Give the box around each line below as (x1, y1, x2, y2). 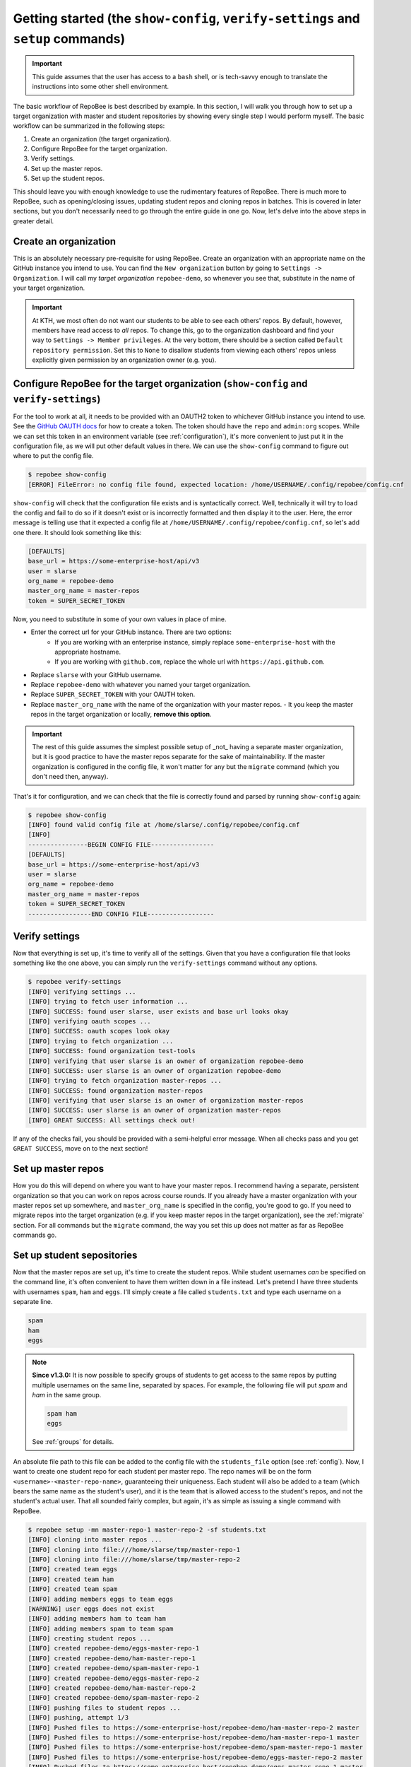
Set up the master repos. (30, 164, 103, 172)
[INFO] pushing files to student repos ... (28, 1703, 181, 1712)
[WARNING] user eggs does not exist (28, 1604, 155, 1613)
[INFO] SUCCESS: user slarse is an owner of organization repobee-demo (28, 1067, 282, 1074)
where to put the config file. (13, 452, 95, 460)
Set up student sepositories (13, 1249, 138, 1261)
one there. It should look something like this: (13, 528, 142, 536)
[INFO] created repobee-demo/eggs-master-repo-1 (28, 1644, 200, 1652)
